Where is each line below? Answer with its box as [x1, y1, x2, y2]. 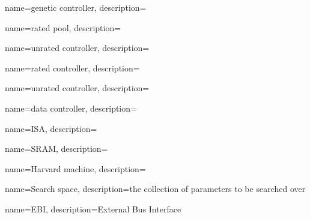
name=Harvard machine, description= [5, 162, 146, 175]
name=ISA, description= [5, 122, 97, 134]
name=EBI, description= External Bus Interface [5, 202, 181, 215]
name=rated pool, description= [5, 21, 121, 34]
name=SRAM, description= [5, 142, 108, 155]
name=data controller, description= [5, 101, 137, 114]
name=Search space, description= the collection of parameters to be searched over [5, 182, 306, 195]
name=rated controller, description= [5, 61, 140, 74]
